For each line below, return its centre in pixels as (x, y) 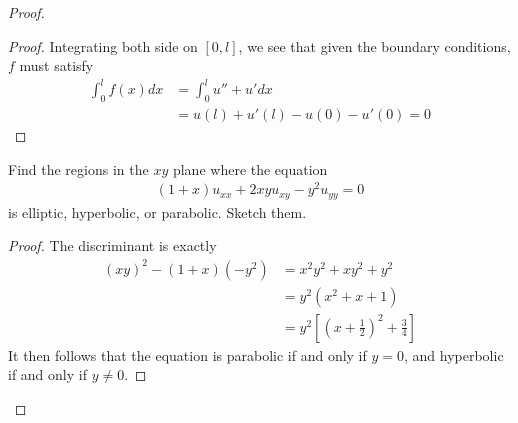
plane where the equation (250, 168)
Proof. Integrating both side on (103, 45)
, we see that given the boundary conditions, (374, 45)
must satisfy (56, 65)
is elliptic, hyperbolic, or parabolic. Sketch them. (157, 211)
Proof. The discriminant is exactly (112, 245)
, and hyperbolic (453, 354)
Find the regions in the (78, 168)
